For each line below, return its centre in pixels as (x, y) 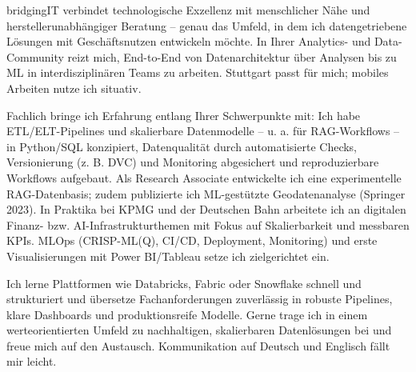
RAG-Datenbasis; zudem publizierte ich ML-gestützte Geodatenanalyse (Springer (206, 193)
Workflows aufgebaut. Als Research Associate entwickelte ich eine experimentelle (204, 177)
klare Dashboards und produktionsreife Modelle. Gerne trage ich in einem (187, 314)
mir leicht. (32, 361)
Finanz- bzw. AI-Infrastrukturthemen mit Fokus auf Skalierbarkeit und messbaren (208, 224)
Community (35, 56)
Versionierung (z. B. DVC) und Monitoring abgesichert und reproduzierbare (193, 162)
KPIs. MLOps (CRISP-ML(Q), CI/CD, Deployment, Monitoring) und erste (192, 240)
